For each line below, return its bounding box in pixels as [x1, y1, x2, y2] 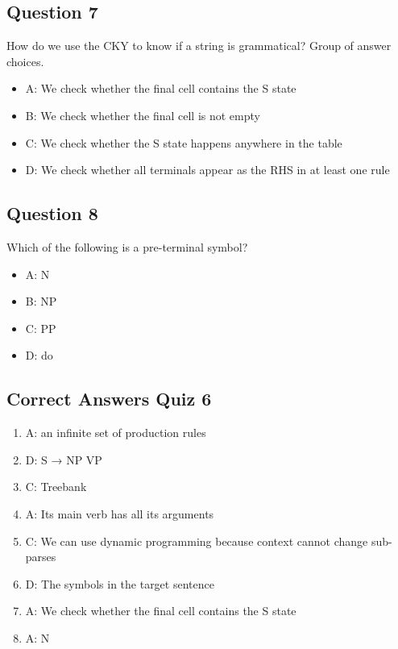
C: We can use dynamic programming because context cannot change [25, 532, 368, 549]
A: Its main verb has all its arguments [25, 505, 214, 522]
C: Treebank [25, 478, 87, 495]
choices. [6, 52, 44, 69]
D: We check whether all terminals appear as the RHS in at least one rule [25, 161, 390, 178]
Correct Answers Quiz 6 [6, 386, 212, 411]
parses [25, 548, 56, 565]
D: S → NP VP [25, 451, 102, 468]
